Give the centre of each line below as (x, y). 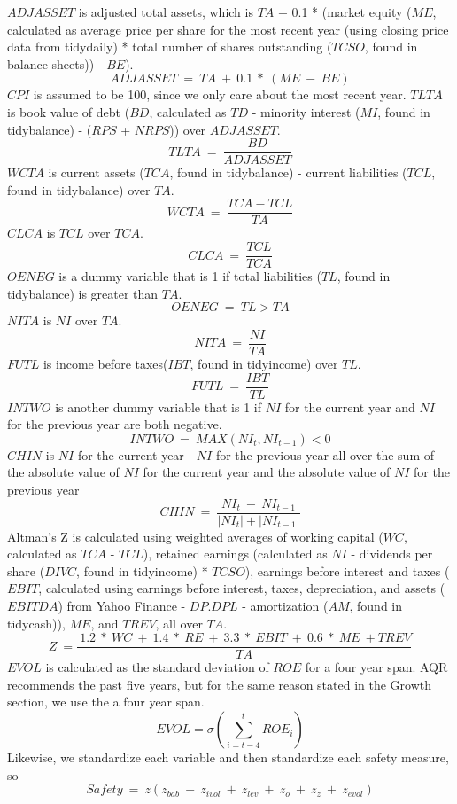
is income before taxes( (105, 363)
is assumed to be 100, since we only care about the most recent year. (220, 94)
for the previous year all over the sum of (325, 454)
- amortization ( (285, 606)
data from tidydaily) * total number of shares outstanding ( (170, 47)
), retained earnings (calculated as (235, 554)
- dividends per (392, 554)
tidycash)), (36, 623)
